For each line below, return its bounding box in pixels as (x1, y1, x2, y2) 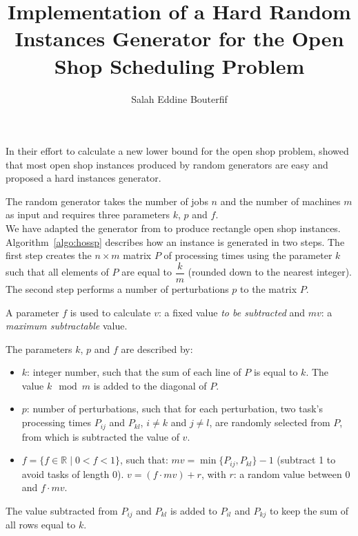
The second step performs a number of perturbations (6, 281, 229, 296)
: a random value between (233, 466, 342, 481)
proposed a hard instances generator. (6, 171, 161, 185)
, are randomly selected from (209, 415, 330, 430)
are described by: (121, 341, 193, 356)
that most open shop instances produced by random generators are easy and (6, 157, 328, 171)
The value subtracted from (6, 503, 118, 517)
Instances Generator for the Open (14, 24, 344, 52)
